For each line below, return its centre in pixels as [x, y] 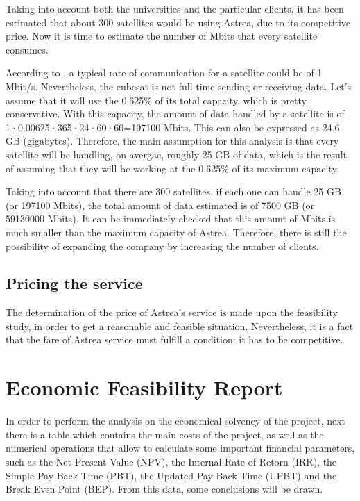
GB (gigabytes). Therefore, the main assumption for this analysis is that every [172, 141]
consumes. [27, 49]
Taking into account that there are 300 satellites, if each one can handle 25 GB [173, 191]
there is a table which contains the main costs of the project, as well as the [165, 434]
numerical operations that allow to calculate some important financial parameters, [180, 448]
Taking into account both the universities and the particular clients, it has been [175, 8]
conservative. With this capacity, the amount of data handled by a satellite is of [175, 114]
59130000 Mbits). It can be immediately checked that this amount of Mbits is [171, 219]
